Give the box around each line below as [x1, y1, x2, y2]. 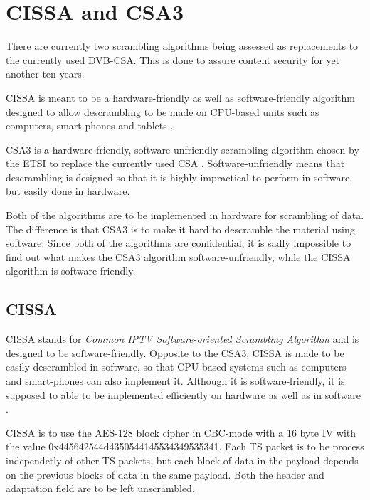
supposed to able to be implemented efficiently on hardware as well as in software [6, 387, 361, 402]
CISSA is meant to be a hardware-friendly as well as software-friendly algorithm [6, 90, 355, 105]
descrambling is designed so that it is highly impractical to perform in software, [6, 169, 353, 184]
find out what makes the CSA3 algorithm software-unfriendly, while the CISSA [6, 249, 351, 264]
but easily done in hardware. [6, 183, 130, 198]
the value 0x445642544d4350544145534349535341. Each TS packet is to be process [6, 439, 364, 454]
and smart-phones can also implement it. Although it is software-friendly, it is [6, 373, 345, 388]
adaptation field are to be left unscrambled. [6, 481, 195, 496]
